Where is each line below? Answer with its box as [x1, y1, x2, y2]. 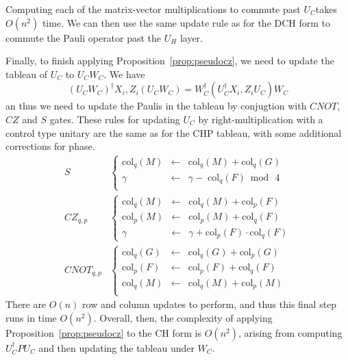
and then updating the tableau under [38, 340, 195, 355]
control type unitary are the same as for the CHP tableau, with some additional [5, 125, 342, 140]
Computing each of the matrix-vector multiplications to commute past [5, 2, 301, 16]
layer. [179, 30, 203, 44]
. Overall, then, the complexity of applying [93, 310, 273, 324]
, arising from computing [238, 325, 343, 339]
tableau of [5, 66, 48, 81]
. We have [103, 66, 145, 81]
